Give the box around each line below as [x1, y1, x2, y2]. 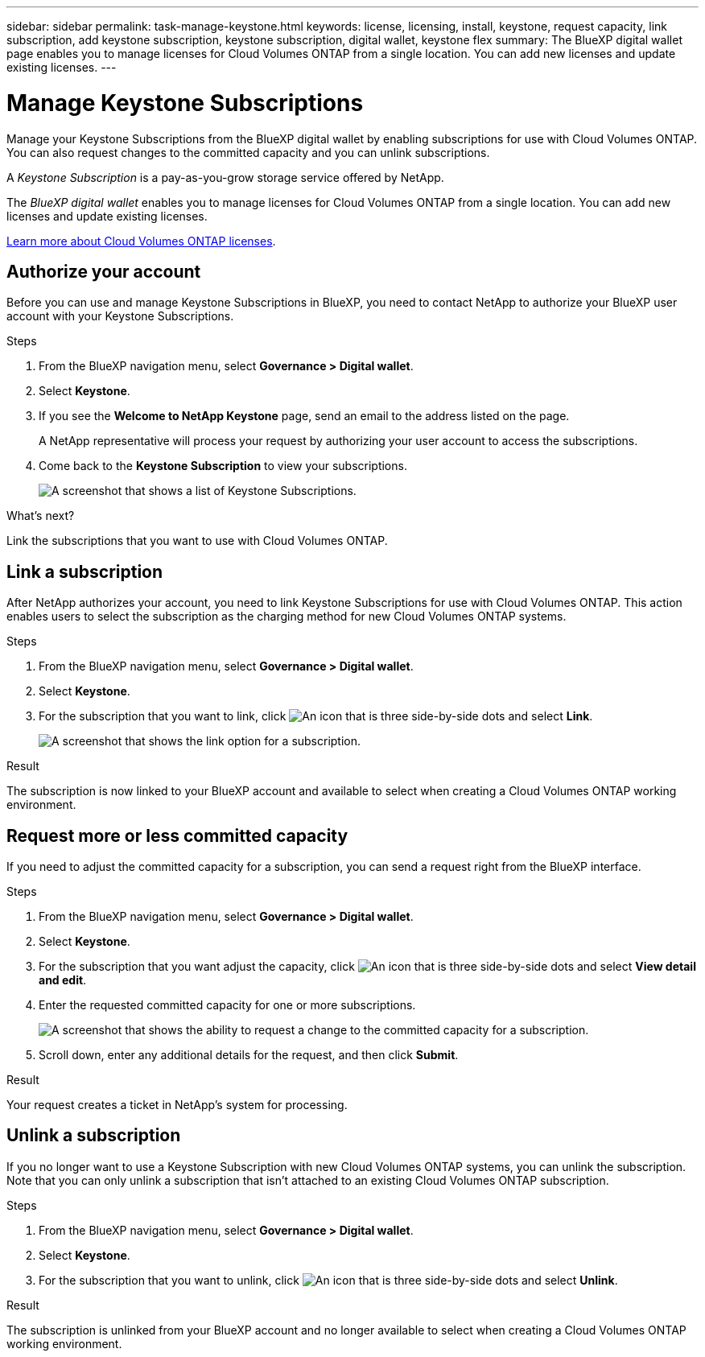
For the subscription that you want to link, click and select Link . [39, 709, 593, 724]
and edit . [39, 973, 87, 988]
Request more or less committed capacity [6, 825, 348, 846]
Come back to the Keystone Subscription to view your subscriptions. [39, 459, 407, 473]
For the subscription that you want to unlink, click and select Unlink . [39, 1272, 618, 1287]
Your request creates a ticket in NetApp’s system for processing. [6, 1098, 348, 1112]
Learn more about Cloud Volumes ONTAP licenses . [6, 233, 276, 248]
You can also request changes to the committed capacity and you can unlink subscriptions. [6, 145, 490, 159]
